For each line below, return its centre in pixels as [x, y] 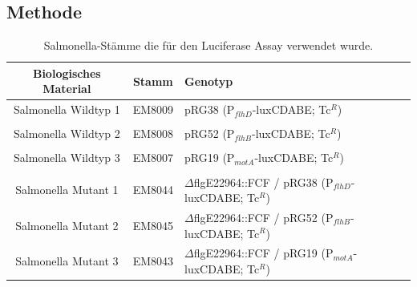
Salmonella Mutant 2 [67, 225]
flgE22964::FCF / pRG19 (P [263, 253]
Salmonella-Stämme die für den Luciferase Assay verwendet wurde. [208, 45]
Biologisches [67, 73]
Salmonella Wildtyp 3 [67, 158]
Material [67, 89]
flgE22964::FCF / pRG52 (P [263, 217]
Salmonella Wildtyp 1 [67, 109]
